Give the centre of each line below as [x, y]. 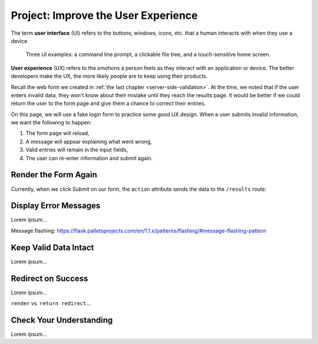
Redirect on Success [49, 278]
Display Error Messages [56, 206]
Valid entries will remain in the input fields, [77, 150]
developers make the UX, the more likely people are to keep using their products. [109, 76]
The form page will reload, [57, 133]
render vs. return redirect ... [51, 303]
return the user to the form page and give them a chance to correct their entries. [108, 104]
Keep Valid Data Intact [52, 247]
